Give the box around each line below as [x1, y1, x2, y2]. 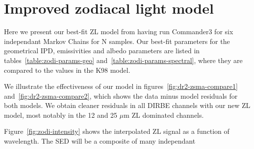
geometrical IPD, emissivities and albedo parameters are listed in [4, 45, 200, 56]
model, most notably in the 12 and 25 [4, 109, 118, 120]
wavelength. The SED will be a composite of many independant [4, 136, 196, 146]
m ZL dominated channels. [124, 109, 204, 120]
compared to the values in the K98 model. [4, 64, 130, 75]
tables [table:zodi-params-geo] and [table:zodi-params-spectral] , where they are [4, 55, 243, 65]
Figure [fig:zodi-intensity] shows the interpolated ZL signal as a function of [4, 126, 229, 136]
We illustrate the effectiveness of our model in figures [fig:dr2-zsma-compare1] [4, 81, 238, 91]
